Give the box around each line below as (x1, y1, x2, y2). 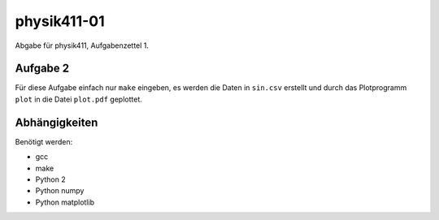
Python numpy (35, 186, 85, 196)
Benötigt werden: (15, 136, 73, 146)
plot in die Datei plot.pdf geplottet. (15, 94, 142, 104)
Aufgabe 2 (15, 62, 70, 75)
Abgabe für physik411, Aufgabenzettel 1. (15, 41, 150, 50)
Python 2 (35, 175, 67, 184)
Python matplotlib (35, 197, 95, 207)
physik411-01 (15, 12, 105, 30)
